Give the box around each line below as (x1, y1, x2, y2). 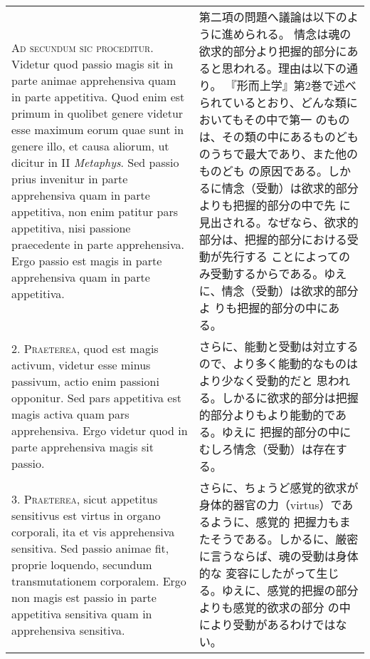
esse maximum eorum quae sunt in (11, 121, 184, 138)
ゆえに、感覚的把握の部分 (221, 582, 359, 598)
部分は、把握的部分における (199, 231, 347, 247)
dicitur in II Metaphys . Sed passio (11, 154, 179, 170)
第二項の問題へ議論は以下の (199, 9, 347, 25)
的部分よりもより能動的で (199, 407, 336, 423)
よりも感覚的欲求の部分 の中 (199, 599, 351, 615)
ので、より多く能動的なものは (199, 355, 358, 372)
